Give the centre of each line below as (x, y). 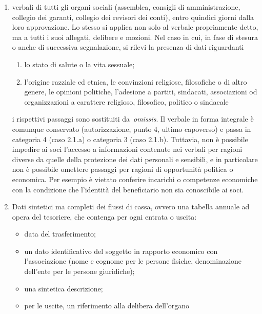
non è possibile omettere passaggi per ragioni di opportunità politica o (123, 169)
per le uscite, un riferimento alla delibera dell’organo (107, 306)
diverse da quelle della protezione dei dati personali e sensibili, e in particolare (135, 159)
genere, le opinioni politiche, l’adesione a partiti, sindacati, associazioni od (141, 92)
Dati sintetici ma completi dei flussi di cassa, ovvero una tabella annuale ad (131, 207)
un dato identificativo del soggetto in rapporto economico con (121, 251)
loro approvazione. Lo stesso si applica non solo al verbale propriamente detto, (135, 27)
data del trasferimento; (60, 234)
